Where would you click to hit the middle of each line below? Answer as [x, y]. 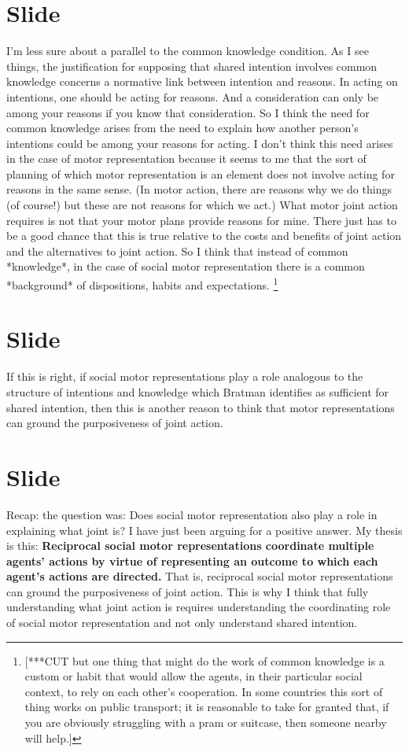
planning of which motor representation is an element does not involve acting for [201, 173]
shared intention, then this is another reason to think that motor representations [201, 407]
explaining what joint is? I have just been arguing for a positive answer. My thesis [204, 530]
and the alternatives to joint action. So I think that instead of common [177, 251]
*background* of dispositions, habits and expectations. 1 [142, 284]
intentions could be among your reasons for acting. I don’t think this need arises [200, 143]
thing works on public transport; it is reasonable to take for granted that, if [207, 707]
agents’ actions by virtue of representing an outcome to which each [192, 560]
